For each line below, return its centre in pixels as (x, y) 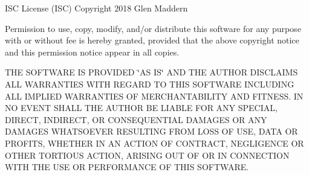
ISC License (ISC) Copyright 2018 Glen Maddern (96, 8)
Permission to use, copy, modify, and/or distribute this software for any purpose (153, 28)
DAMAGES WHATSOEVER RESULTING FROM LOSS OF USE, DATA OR (151, 131)
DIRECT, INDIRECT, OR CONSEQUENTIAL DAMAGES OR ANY (136, 119)
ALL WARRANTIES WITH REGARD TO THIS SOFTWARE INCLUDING (150, 84)
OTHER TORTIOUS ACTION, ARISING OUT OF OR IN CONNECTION (147, 155)
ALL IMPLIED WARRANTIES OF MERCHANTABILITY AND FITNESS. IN (154, 96)
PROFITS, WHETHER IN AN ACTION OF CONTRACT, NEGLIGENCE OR (154, 143)
